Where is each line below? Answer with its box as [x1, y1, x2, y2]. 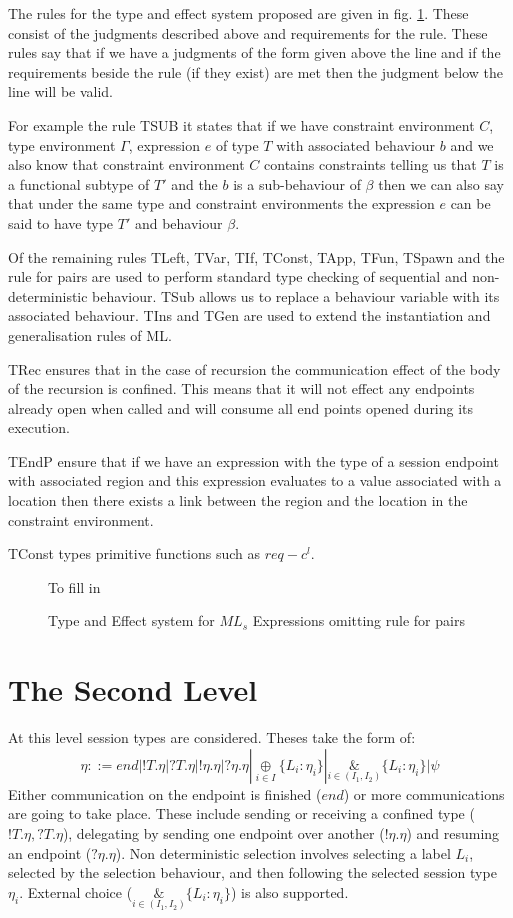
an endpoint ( [8, 842, 92, 863]
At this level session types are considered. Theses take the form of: [8, 727, 416, 748]
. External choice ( [19, 881, 133, 902]
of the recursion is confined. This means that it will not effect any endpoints [8, 378, 475, 399]
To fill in [48, 576, 101, 597]
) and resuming [406, 822, 500, 843]
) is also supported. [230, 881, 349, 902]
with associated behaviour [276, 134, 436, 155]
